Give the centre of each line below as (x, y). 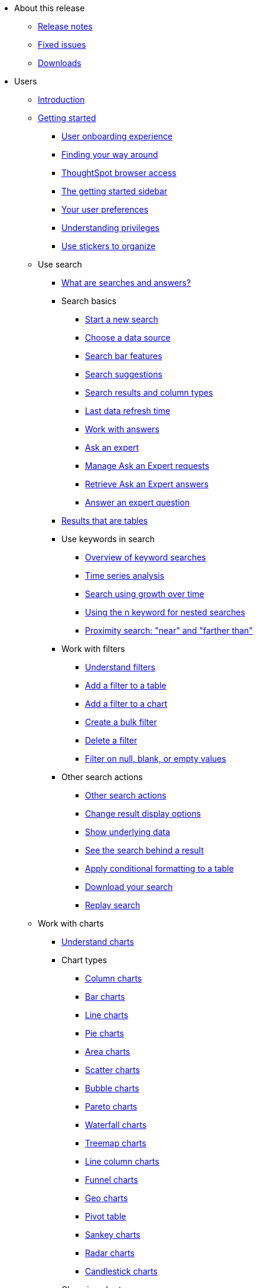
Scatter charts (112, 1070)
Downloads (60, 63)
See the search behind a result (145, 850)
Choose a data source (128, 338)
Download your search (129, 887)
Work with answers (122, 429)
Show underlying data (128, 832)
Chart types (84, 960)
